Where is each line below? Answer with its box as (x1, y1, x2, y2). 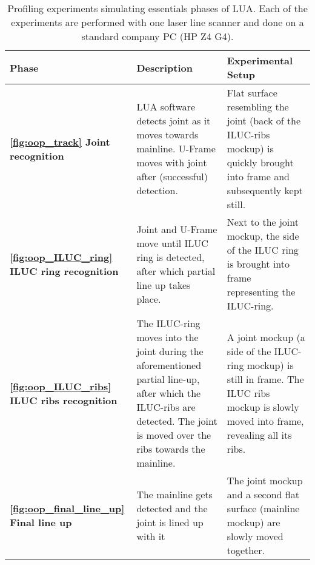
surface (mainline (227, 501, 300, 515)
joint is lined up (136, 515, 204, 529)
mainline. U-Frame (136, 141, 216, 155)
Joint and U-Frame (136, 222, 217, 236)
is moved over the (136, 428, 211, 442)
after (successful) (136, 169, 208, 183)
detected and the (136, 501, 208, 515)
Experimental (227, 53, 293, 67)
